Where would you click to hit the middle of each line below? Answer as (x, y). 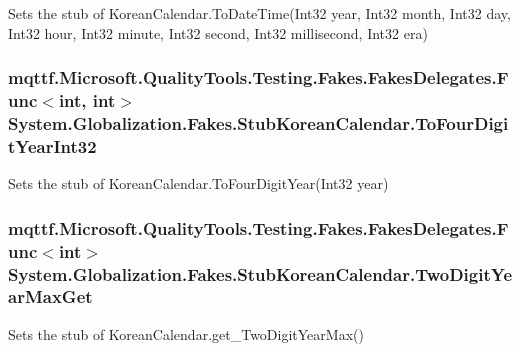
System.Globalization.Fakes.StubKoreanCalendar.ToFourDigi (258, 122)
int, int (87, 100)
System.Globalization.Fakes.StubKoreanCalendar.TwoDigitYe (260, 273)
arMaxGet (50, 296)
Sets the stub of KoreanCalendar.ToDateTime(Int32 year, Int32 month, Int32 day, (259, 13)
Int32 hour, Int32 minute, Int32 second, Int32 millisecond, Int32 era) (218, 32)
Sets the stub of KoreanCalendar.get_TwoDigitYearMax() (186, 333)
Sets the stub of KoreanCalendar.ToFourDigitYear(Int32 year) (198, 183)
